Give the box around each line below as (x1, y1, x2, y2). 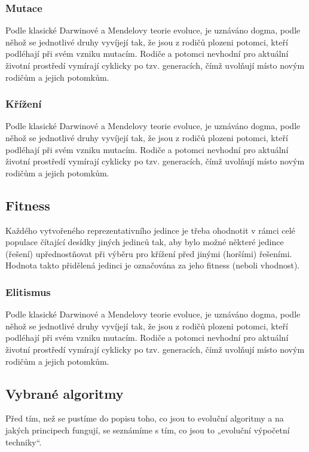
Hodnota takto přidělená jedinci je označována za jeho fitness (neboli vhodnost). (5, 259, 300, 271)
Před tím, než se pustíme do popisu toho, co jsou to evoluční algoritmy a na (5, 412, 284, 424)
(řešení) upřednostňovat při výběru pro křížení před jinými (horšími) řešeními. (5, 247, 292, 259)
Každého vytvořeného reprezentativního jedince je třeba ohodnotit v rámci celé (5, 224, 295, 236)
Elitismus (5, 284, 51, 299)
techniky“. (5, 435, 42, 448)
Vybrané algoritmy (5, 384, 124, 402)
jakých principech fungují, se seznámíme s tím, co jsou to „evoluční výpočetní (5, 423, 290, 436)
